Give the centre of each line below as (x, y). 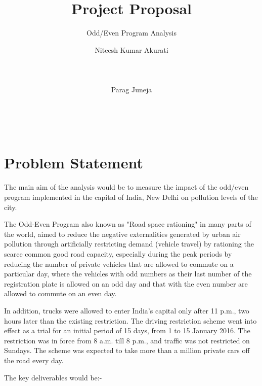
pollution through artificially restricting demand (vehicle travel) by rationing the (129, 244)
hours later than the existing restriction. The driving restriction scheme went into (130, 320)
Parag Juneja (132, 90)
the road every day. (34, 360)
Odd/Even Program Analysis (132, 33)
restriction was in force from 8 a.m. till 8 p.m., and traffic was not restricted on (127, 340)
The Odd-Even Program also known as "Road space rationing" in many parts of (128, 224)
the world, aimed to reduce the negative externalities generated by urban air (122, 234)
